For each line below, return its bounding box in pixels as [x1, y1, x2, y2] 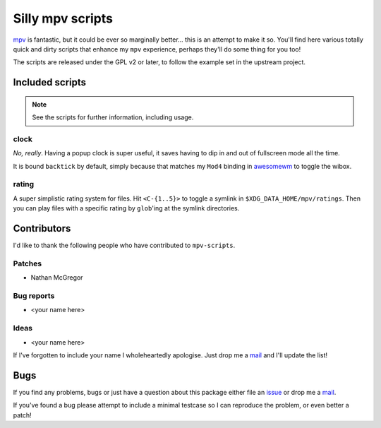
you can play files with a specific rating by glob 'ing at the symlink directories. [13, 204, 240, 213]
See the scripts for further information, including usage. [32, 113, 194, 121]
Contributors [13, 222, 71, 234]
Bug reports [13, 291, 55, 300]
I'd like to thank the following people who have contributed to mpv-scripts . [13, 241, 236, 250]
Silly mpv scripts [13, 11, 113, 26]
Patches [13, 258, 42, 268]
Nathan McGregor [30, 273, 83, 282]
